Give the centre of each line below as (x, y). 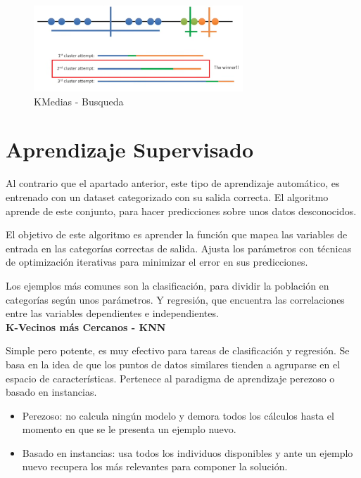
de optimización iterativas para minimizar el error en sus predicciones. (157, 262)
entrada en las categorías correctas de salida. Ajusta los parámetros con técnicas (179, 248)
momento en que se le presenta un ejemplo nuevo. (129, 429)
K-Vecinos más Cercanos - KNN (86, 327)
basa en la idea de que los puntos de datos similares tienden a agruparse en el (173, 364)
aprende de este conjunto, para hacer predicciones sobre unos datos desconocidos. (181, 211)
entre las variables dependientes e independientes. (112, 313)
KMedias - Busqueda (79, 101)
